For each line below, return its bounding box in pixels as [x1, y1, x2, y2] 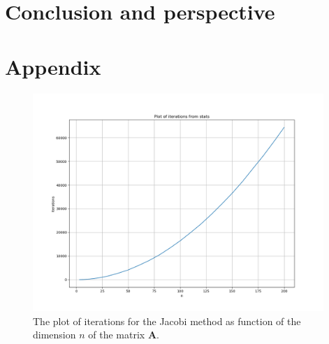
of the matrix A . [88, 327, 159, 342]
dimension [33, 327, 76, 342]
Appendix [5, 52, 101, 80]
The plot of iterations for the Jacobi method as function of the [33, 313, 301, 328]
